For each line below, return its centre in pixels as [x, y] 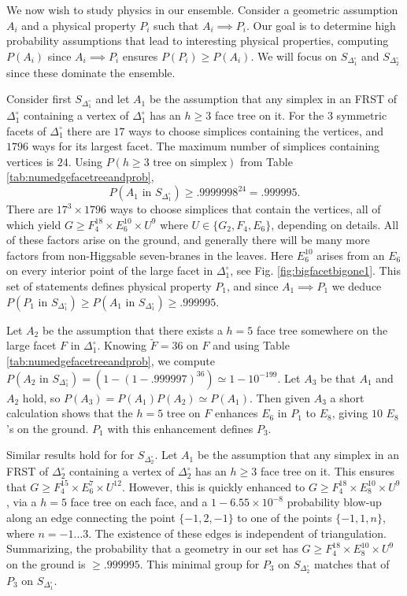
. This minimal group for [200, 563]
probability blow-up [334, 502]
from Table [266, 161]
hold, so [41, 397]
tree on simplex [190, 163]
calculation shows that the [70, 413]
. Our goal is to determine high [321, 25]
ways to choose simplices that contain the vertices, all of [245, 209]
